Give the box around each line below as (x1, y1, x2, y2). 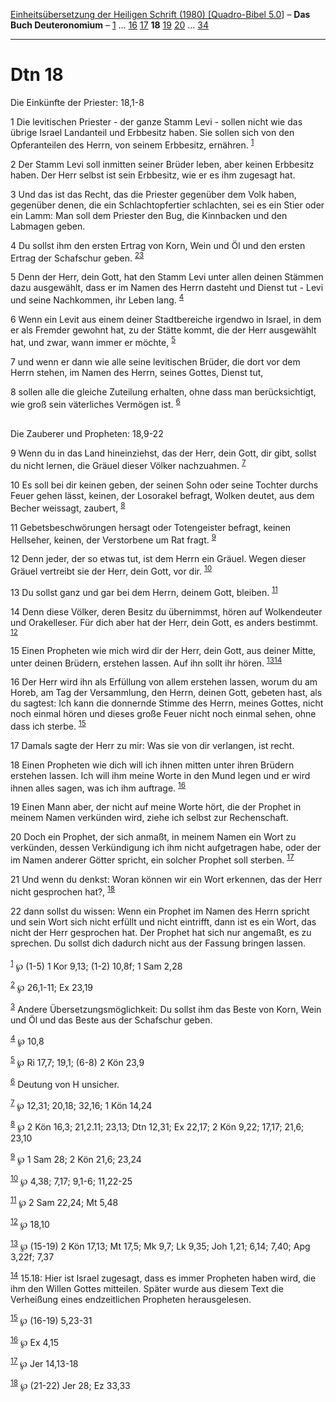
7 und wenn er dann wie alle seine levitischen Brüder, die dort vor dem (10, 355, 301, 368)
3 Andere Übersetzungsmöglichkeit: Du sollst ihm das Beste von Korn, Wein (10, 1002, 322, 1015)
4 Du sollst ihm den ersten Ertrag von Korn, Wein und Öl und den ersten (10, 239, 306, 251)
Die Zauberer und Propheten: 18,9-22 (10, 428, 164, 440)
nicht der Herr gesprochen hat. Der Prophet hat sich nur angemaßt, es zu (10, 926, 312, 938)
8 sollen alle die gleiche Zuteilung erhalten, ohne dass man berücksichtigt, (10, 385, 317, 398)
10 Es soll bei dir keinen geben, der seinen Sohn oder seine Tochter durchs (10, 479, 319, 491)
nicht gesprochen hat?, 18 (10, 884, 116, 898)
